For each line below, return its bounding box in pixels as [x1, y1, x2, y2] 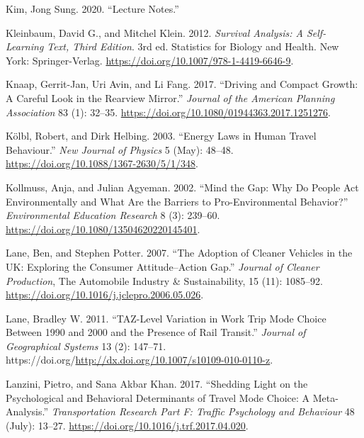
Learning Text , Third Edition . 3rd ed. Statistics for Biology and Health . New [6, 39, 339, 54]
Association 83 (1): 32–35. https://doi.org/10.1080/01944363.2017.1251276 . [6, 104, 331, 119]
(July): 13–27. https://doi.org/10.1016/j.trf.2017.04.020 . [6, 417, 249, 432]
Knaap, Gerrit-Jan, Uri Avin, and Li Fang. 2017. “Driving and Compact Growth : [6, 77, 358, 91]
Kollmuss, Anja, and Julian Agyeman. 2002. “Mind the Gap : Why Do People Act [6, 179, 359, 194]
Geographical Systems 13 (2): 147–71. [6, 338, 166, 353]
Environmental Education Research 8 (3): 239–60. [6, 208, 220, 223]
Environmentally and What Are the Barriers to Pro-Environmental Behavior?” [6, 193, 348, 208]
